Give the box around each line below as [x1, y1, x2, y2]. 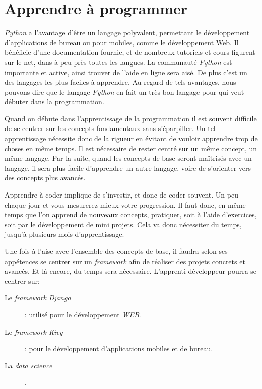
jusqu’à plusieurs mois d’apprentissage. [5, 229, 124, 239]
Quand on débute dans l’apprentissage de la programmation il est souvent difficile [5, 113, 257, 123]
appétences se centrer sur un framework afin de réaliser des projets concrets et [5, 255, 245, 266]
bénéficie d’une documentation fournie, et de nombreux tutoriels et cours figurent [5, 47, 255, 57]
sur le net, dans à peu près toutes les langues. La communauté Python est [5, 56, 232, 67]
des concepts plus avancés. [5, 172, 86, 183]
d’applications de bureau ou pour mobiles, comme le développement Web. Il [5, 37, 239, 47]
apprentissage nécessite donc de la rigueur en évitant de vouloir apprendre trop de [5, 133, 258, 144]
